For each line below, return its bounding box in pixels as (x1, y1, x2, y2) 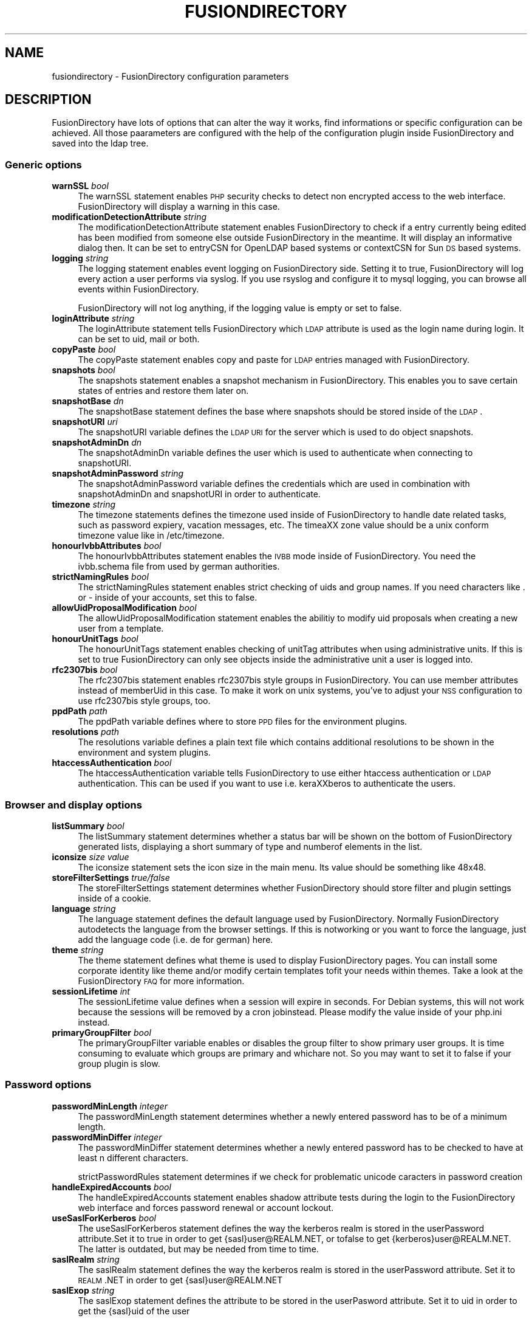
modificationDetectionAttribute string (52, 212, 207, 222)
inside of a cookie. (78, 892, 151, 903)
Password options (5, 1078, 92, 1091)
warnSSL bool (52, 181, 109, 191)
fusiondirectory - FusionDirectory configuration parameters (52, 71, 289, 81)
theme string (52, 944, 104, 955)
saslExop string (52, 1285, 115, 1295)
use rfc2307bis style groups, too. (78, 695, 211, 706)
